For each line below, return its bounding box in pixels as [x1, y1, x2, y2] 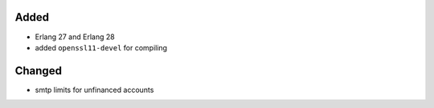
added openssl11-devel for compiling [35, 42, 168, 52]
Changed [14, 64, 62, 78]
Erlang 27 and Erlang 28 [35, 32, 116, 42]
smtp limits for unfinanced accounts [35, 85, 154, 94]
